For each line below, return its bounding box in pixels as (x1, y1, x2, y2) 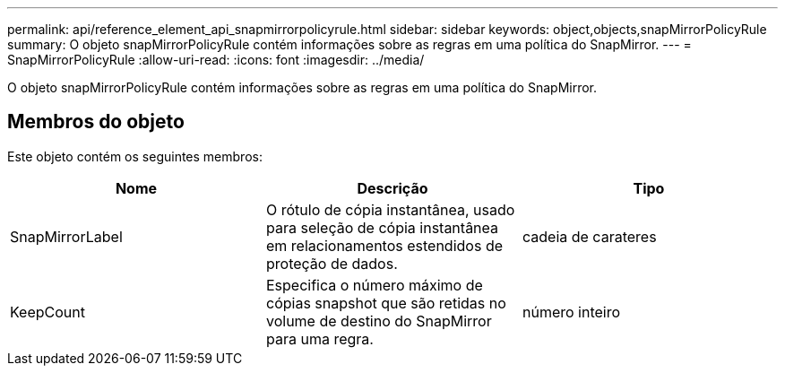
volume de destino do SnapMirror (265, 311, 492, 330)
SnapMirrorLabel (10, 227, 123, 246)
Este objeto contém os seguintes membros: (7, 148, 263, 164)
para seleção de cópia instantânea (265, 218, 499, 237)
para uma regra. (265, 329, 374, 348)
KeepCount (10, 302, 85, 321)
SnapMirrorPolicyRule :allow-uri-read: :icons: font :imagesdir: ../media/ (7, 52, 425, 67)
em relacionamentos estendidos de (265, 236, 503, 255)
